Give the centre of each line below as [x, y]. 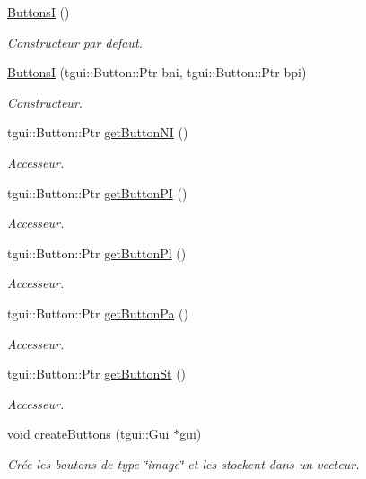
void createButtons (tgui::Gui [88, 434]
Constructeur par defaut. [75, 42]
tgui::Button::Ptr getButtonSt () [97, 374]
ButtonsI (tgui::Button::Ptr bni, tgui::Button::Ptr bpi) [157, 72]
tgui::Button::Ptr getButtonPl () [97, 253]
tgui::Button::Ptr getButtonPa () [98, 313]
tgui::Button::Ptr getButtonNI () [98, 132]
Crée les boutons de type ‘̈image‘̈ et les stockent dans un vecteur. [183, 463]
